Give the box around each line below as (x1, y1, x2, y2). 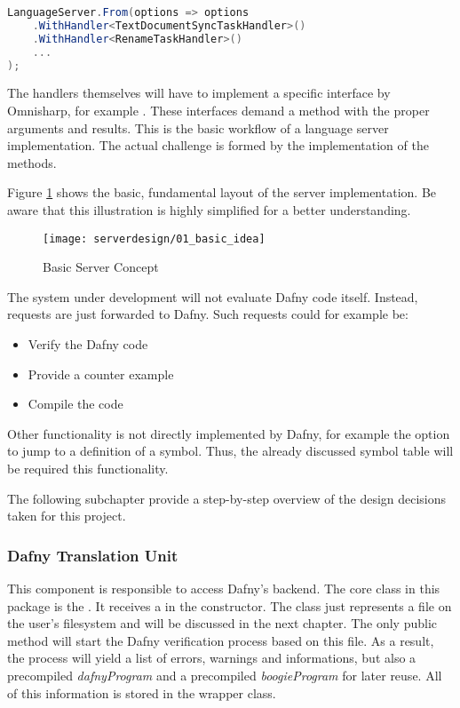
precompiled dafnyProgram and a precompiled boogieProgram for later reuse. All (7, 665, 442, 684)
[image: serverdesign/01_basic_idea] (43, 232, 266, 245)
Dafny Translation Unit (7, 544, 178, 566)
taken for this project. (7, 506, 126, 525)
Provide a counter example (28, 364, 174, 383)
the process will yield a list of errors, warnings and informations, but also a (7, 648, 416, 667)
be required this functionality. (7, 458, 169, 477)
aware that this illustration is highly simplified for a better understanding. (7, 200, 411, 219)
